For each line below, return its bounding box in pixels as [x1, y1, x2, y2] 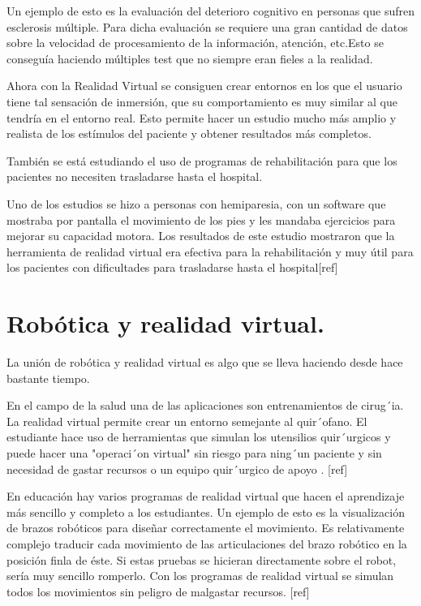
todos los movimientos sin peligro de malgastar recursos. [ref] [6, 582, 310, 600]
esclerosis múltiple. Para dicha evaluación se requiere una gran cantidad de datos [6, 18, 408, 35]
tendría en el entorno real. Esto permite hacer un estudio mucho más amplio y [6, 109, 397, 126]
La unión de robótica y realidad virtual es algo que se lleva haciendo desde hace [6, 354, 403, 371]
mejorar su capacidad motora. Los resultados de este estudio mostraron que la [6, 227, 395, 244]
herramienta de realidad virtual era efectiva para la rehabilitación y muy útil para [6, 243, 414, 260]
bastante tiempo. [6, 369, 90, 386]
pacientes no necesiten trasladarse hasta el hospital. [6, 168, 263, 185]
